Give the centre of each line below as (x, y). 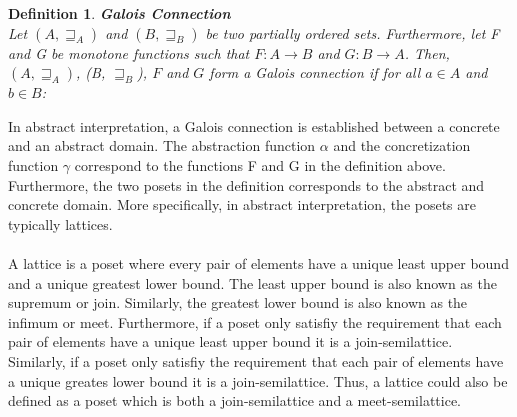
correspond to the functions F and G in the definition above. (260, 164)
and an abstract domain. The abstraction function (162, 145)
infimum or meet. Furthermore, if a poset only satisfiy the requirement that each (255, 321)
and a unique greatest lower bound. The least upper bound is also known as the (252, 282)
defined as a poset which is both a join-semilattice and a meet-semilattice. (234, 400)
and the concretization (402, 145)
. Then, (427, 52)
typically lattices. (60, 223)
